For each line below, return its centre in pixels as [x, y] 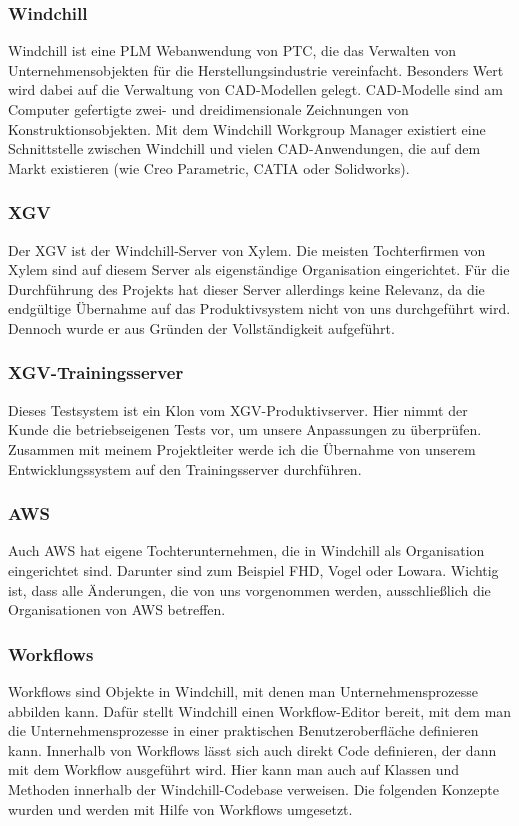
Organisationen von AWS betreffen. [117, 609]
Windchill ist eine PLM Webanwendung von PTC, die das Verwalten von [232, 50]
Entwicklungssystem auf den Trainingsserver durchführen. [185, 468]
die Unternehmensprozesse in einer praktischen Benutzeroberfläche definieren [243, 730]
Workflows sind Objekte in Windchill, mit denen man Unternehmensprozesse [243, 690]
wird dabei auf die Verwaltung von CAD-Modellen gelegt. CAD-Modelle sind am [255, 89]
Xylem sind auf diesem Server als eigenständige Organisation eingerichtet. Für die [259, 269]
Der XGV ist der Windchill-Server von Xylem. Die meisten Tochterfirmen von [247, 249]
